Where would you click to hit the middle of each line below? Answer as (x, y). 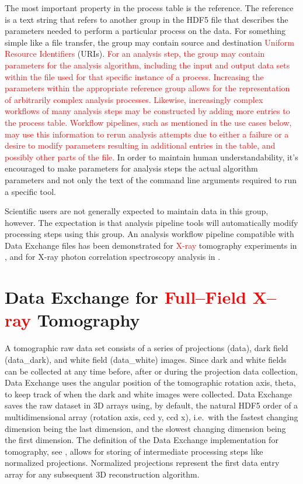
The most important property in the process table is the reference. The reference (149, 8)
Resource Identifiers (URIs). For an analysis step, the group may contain (135, 54)
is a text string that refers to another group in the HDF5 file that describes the (147, 19)
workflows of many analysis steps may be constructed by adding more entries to (147, 111)
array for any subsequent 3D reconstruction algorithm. (102, 474)
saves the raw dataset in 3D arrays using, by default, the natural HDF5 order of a (151, 405)
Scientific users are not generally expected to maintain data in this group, (137, 211)
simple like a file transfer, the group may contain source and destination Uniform (149, 42)
